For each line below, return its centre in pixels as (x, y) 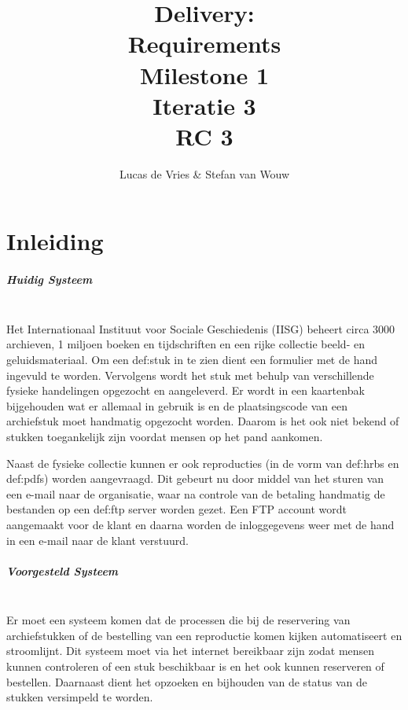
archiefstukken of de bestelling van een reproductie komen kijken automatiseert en (204, 635)
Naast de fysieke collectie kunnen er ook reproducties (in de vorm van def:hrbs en (203, 463)
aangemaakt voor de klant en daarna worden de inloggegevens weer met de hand (200, 524)
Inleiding (55, 241)
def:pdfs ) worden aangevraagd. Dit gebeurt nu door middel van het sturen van (195, 478)
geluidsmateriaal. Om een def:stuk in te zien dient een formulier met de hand (192, 359)
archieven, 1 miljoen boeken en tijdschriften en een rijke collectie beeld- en (186, 344)
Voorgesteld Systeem (62, 570)
